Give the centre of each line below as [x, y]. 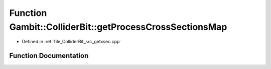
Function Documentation [49, 56]
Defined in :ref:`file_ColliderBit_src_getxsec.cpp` [72, 42]
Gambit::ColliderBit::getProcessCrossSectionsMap [118, 27]
